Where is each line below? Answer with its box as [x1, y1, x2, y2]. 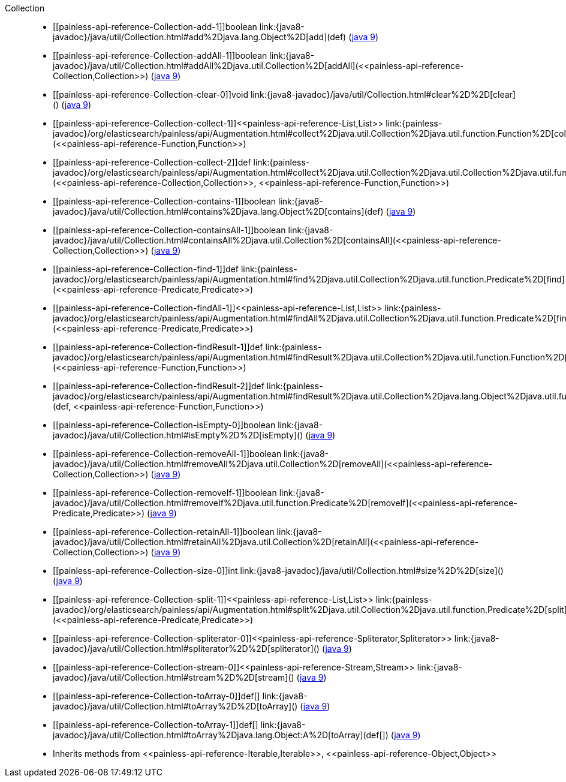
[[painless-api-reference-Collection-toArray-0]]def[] [53, 691, 260, 701]
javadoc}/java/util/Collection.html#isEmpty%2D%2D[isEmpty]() [53, 430, 303, 440]
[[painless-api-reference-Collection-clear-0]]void [53, 89, 249, 100]
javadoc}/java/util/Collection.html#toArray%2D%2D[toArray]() [53, 701, 298, 711]
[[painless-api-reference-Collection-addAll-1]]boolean [53, 50, 267, 61]
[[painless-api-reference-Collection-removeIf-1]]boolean [53, 488, 277, 498]
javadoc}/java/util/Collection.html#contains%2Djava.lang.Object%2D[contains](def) [53, 206, 384, 216]
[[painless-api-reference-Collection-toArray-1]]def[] [53, 720, 258, 730]
